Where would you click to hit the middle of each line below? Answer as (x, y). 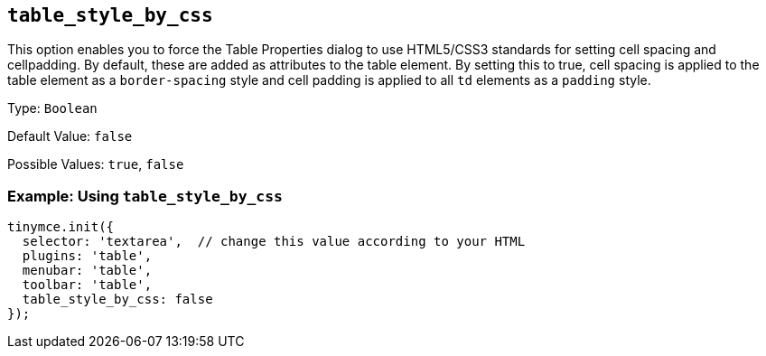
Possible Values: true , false (96, 164)
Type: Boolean (52, 108)
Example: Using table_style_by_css (145, 196)
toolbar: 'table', (87, 285)
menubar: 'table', (87, 271)
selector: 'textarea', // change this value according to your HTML (274, 242)
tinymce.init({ (61, 227)
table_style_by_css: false (117, 300)
